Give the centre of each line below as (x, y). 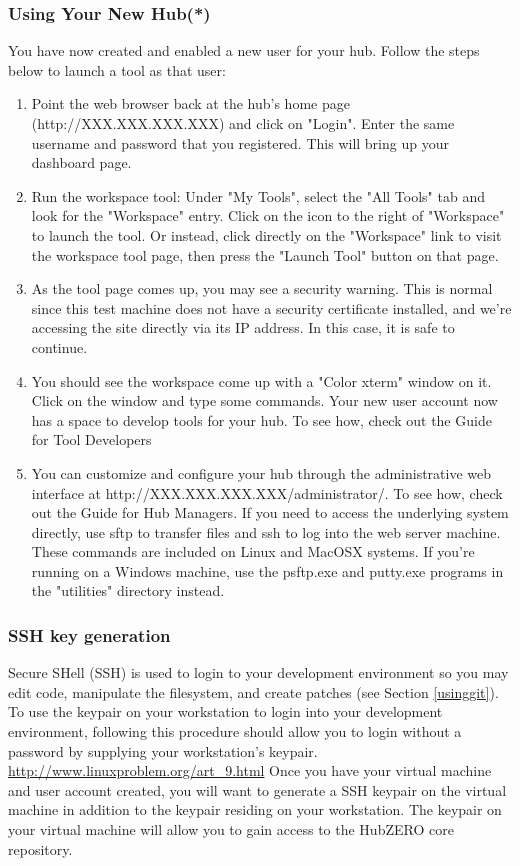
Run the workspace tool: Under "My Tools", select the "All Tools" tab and (258, 195)
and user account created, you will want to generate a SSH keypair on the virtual (257, 789)
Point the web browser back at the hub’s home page (190, 103)
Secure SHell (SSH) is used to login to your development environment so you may (258, 672)
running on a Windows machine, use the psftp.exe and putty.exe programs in (267, 570)
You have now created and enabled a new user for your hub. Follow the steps (244, 50)
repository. (40, 848)
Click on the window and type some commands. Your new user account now (264, 400)
